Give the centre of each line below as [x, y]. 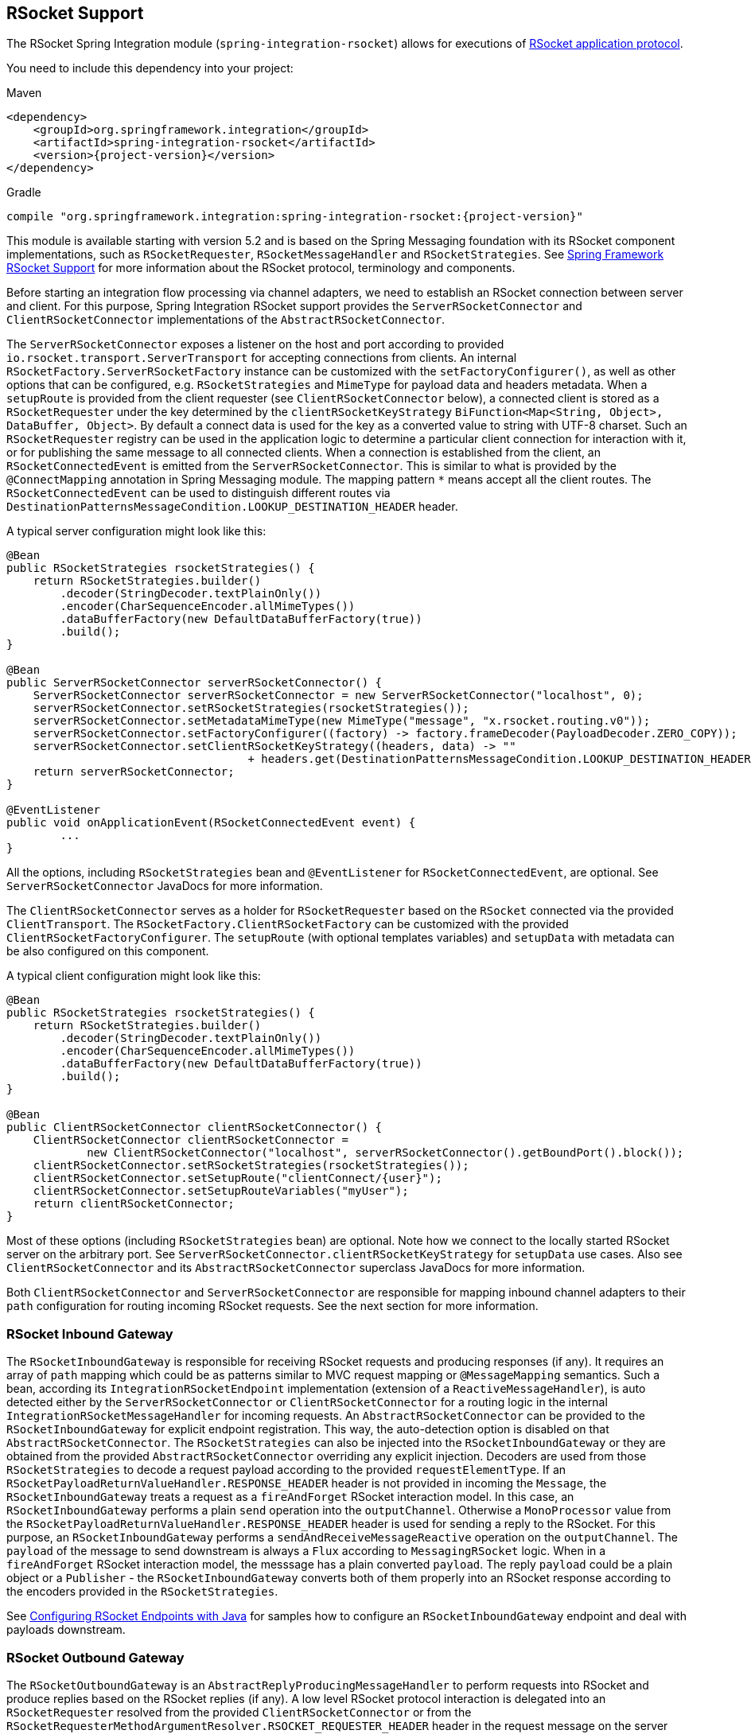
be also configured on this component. [108, 951]
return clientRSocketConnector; [134, 1204]
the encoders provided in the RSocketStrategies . [142, 1592]
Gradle [24, 192]
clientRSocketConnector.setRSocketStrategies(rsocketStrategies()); [251, 1166]
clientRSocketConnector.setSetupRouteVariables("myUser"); [221, 1191]
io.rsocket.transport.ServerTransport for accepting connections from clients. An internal [262, 358]
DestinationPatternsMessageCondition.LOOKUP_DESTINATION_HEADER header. [232, 507]
